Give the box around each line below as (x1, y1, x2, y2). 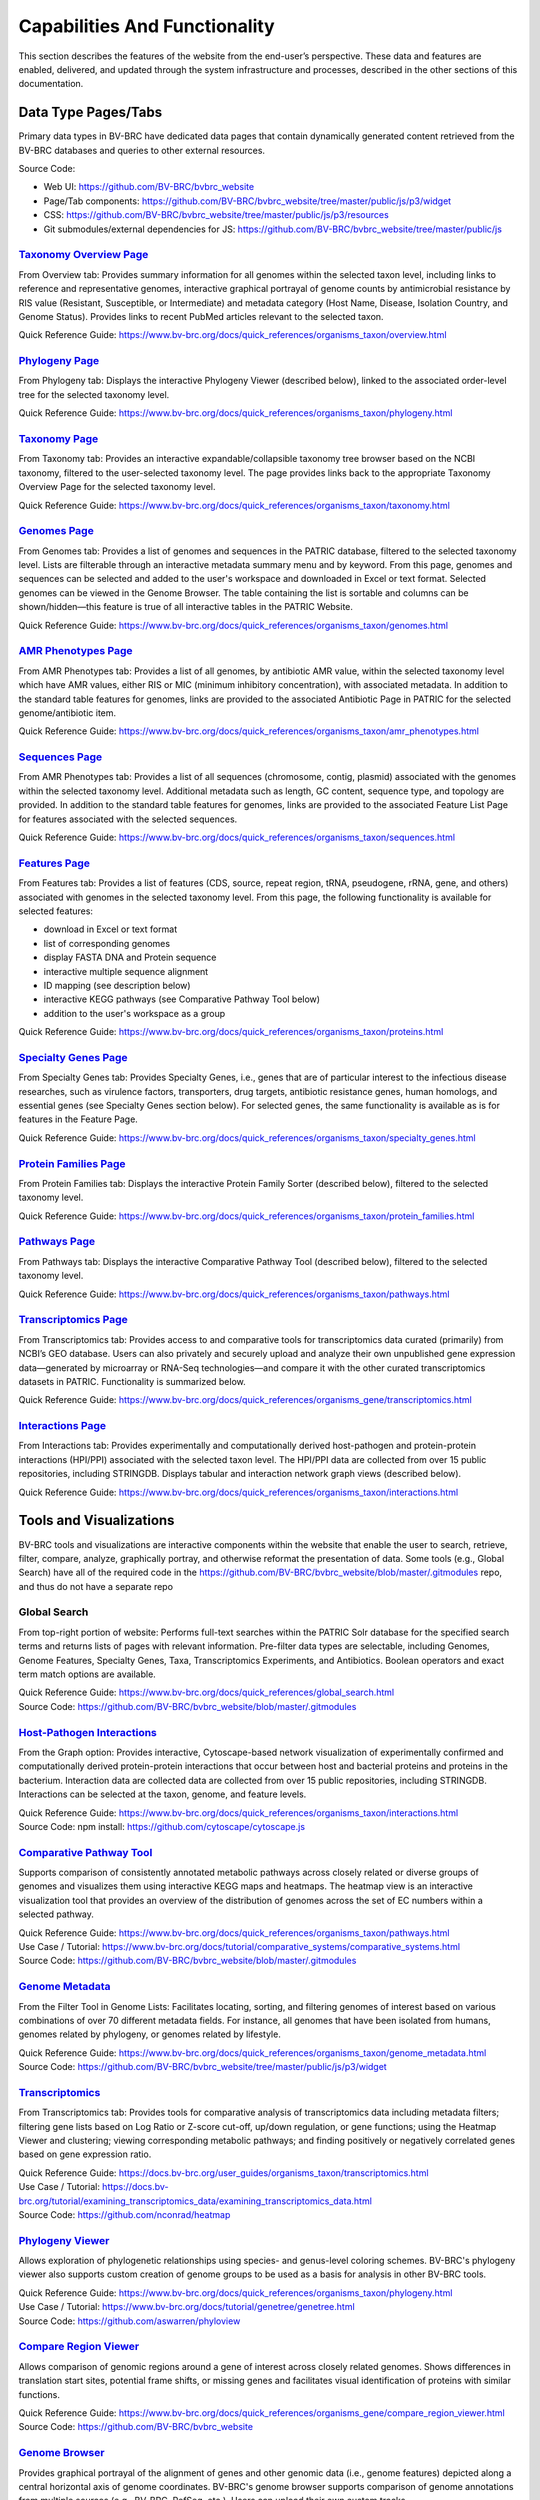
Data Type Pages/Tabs (18, 104, 163, 121)
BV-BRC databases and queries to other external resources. (18, 144, 265, 156)
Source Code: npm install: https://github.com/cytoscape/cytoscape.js (18, 1820, 305, 1832)
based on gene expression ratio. (18, 2148, 152, 2160)
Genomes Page (18, 524, 94, 538)
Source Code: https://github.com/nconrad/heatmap (18, 2208, 231, 2220)
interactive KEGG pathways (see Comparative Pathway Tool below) (43, 993, 320, 1005)
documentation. (18, 78, 84, 90)
